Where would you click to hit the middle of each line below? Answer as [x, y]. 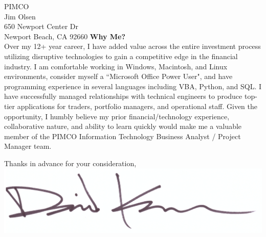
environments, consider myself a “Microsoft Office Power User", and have [118, 76]
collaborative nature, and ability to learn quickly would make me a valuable [123, 126]
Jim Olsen [20, 16]
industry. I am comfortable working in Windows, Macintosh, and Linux [116, 66]
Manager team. [28, 146]
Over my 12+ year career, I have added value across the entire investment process [132, 46]
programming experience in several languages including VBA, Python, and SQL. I [133, 86]
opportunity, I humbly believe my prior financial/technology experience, [117, 116]
